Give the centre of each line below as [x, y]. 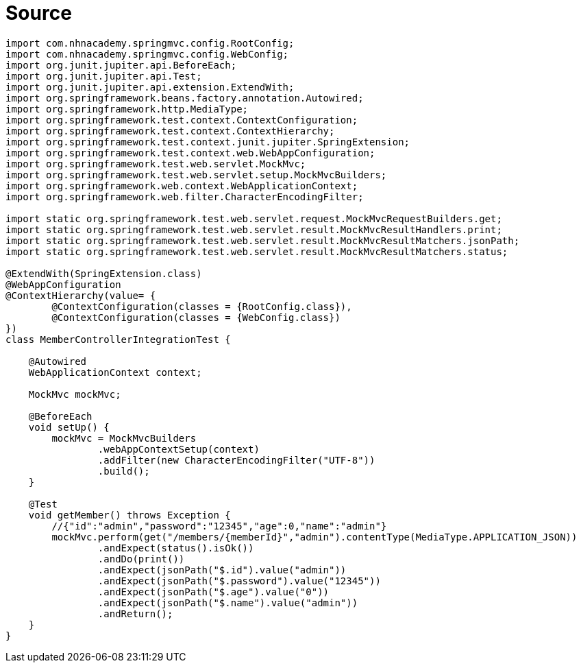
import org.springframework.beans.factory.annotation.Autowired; [185, 98]
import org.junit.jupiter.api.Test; [104, 76]
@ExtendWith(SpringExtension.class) [104, 273]
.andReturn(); [135, 613]
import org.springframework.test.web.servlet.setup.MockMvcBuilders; [196, 175]
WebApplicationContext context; [115, 372]
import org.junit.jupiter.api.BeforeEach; [121, 65]
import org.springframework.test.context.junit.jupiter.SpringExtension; [208, 142]
